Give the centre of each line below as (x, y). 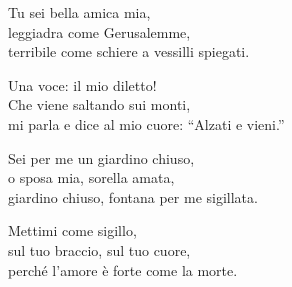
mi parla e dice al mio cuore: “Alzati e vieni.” (146, 123)
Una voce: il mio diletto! (82, 84)
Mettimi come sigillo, (72, 230)
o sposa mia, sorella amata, (91, 177)
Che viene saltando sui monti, (99, 104)
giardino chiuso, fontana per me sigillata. (133, 196)
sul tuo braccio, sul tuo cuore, (99, 249)
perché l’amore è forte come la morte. (123, 269)
